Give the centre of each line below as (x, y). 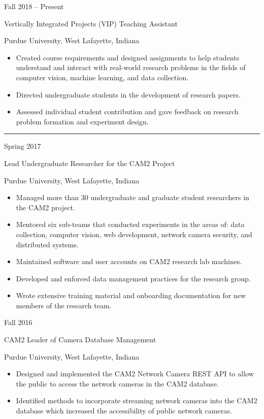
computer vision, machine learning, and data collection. (102, 77)
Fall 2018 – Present (34, 6)
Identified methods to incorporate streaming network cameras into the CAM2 (137, 400)
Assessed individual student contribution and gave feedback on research (127, 111)
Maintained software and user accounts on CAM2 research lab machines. (129, 261)
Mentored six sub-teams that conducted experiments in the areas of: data (130, 224)
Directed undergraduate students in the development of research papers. (128, 94)
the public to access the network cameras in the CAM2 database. (117, 383)
